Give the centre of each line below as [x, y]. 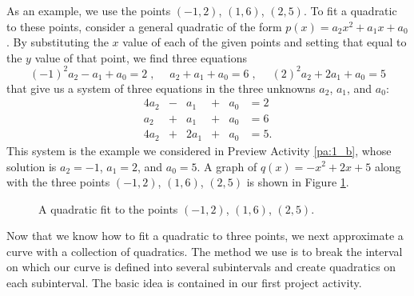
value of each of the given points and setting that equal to [265, 42]
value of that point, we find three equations [141, 57]
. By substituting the [58, 42]
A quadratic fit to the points [108, 208]
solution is [32, 166]
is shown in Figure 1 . [298, 182]
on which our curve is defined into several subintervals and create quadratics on [201, 267]
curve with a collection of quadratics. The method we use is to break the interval [205, 251]
